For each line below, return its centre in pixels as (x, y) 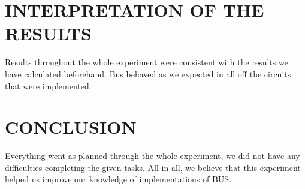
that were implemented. (48, 85)
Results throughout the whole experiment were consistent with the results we (147, 62)
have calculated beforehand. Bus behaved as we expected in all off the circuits (148, 73)
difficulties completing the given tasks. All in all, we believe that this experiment (153, 167)
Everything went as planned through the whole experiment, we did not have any (152, 156)
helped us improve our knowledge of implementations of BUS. (118, 179)
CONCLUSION (71, 127)
